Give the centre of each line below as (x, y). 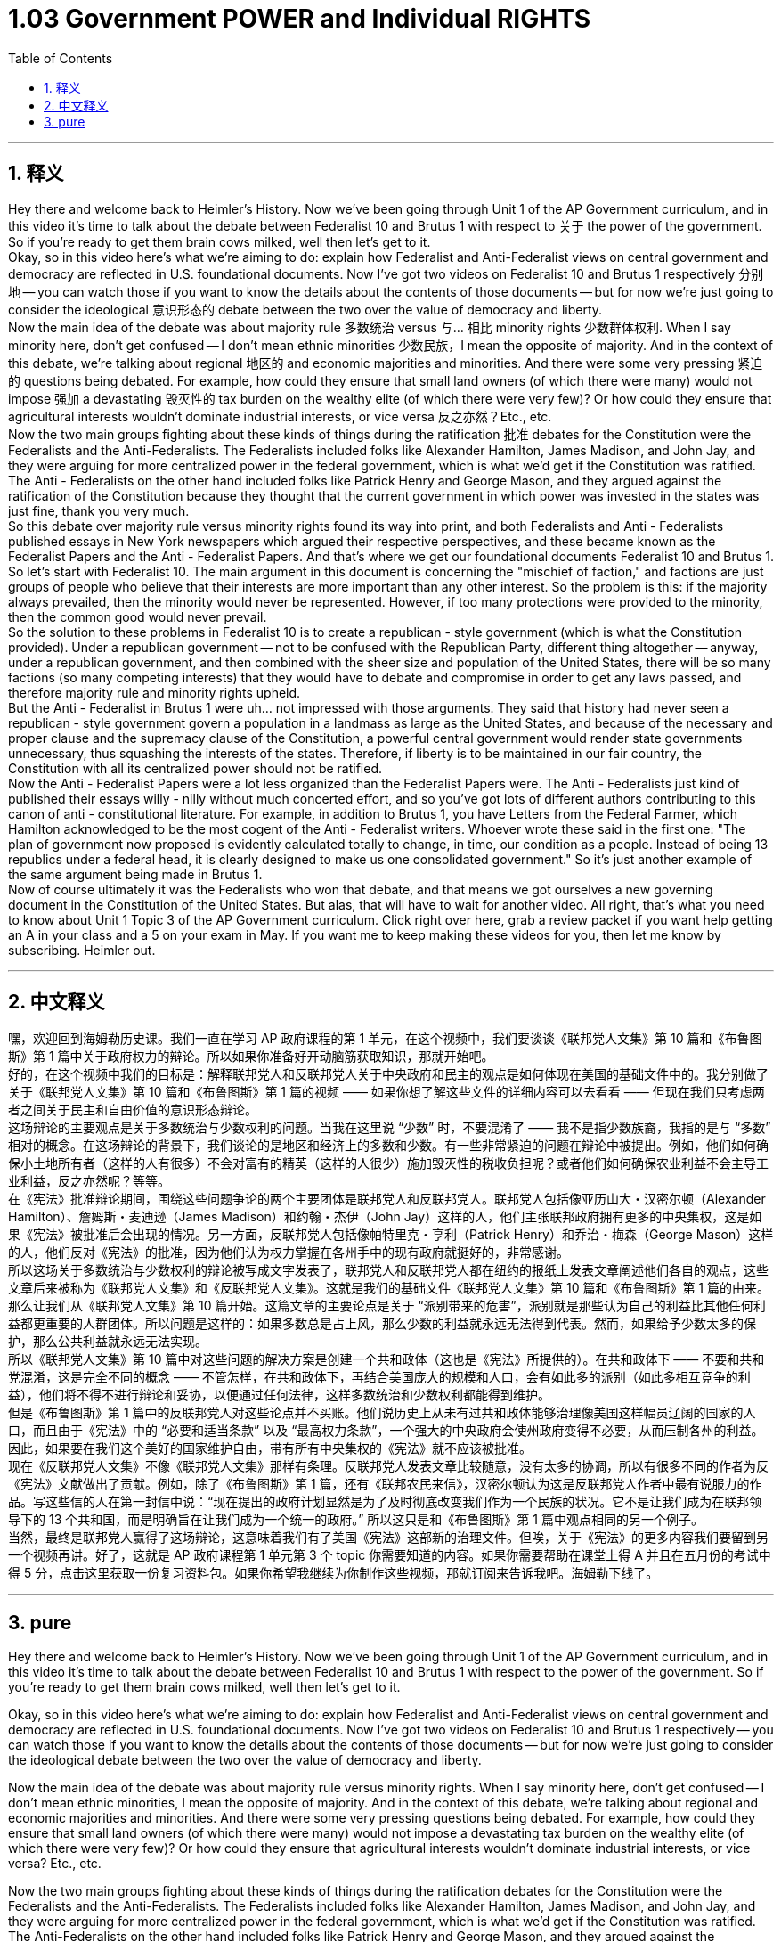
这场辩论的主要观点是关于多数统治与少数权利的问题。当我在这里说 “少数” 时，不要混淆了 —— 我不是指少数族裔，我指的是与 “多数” (390, 1128)
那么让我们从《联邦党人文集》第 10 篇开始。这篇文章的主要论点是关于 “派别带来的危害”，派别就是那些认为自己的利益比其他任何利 (387, 1306)
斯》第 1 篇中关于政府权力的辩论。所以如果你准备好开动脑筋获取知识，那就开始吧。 (251, 1057)
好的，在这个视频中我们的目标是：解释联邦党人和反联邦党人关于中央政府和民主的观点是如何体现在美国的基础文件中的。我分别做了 (388, 1074)
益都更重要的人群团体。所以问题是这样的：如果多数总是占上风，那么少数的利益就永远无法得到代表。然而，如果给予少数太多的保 (382, 1324)
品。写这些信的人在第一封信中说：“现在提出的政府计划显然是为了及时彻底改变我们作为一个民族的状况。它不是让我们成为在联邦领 (385, 1502)
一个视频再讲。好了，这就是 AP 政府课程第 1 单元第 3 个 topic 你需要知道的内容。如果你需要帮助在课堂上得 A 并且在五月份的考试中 (390, 1555)
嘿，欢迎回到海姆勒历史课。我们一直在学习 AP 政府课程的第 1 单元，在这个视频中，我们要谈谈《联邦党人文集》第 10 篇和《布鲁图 (385, 1039)
